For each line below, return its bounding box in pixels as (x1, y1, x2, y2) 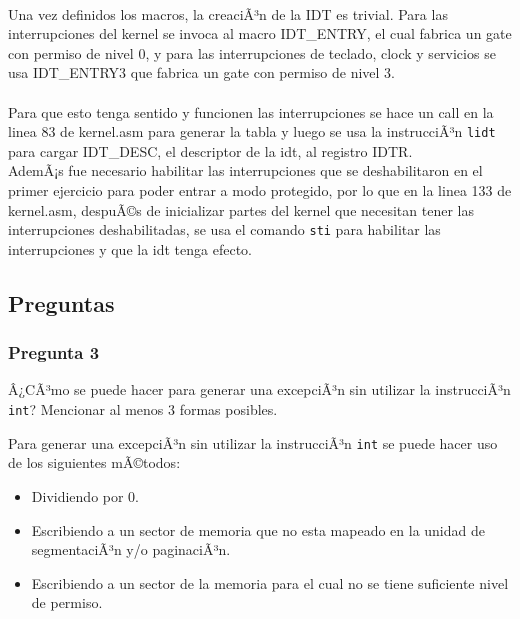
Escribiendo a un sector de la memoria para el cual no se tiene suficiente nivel (31, 572, 509, 593)
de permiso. (31, 592, 103, 613)
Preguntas (8, 287, 115, 318)
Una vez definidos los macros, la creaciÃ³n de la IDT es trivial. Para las (8, 3, 448, 24)
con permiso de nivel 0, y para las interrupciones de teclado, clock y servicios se (8, 42, 496, 63)
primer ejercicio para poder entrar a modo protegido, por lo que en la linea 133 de (8, 180, 512, 200)
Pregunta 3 (8, 340, 100, 365)
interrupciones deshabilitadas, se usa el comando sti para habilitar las (8, 219, 441, 240)
